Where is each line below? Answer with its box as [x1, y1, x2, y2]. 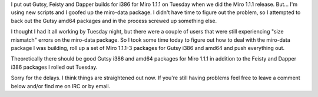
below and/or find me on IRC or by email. [11, 82, 111, 89]
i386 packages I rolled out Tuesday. [11, 63, 98, 71]
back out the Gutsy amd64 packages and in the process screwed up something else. [11, 17, 217, 24]
